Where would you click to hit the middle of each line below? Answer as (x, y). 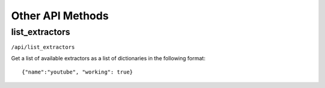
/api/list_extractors (43, 47)
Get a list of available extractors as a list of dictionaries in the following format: (108, 58)
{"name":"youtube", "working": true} (78, 72)
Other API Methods (60, 16)
